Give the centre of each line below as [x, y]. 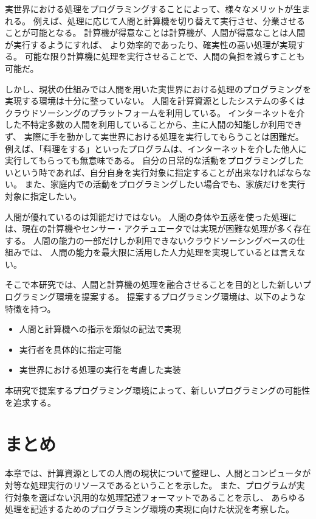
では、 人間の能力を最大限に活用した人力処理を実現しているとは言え [159, 252]
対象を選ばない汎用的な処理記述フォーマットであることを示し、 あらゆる [159, 497]
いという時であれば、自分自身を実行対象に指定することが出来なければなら [154, 172]
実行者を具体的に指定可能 [70, 349]
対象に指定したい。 [43, 196]
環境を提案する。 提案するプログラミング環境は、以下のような [180, 297]
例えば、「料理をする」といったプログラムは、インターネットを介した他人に [156, 148]
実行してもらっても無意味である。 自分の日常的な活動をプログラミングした [154, 160]
